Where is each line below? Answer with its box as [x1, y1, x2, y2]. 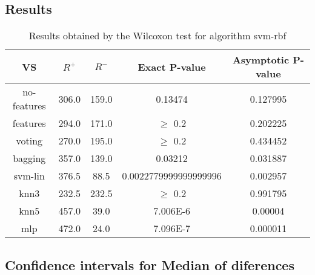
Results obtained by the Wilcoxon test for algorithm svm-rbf [28, 28, 287, 43]
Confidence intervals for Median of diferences [5, 255, 294, 274]
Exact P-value [138, 59, 206, 74]
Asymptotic [232, 53, 290, 67]
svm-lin [13, 169, 45, 183]
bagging [13, 151, 46, 166]
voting [16, 134, 43, 148]
